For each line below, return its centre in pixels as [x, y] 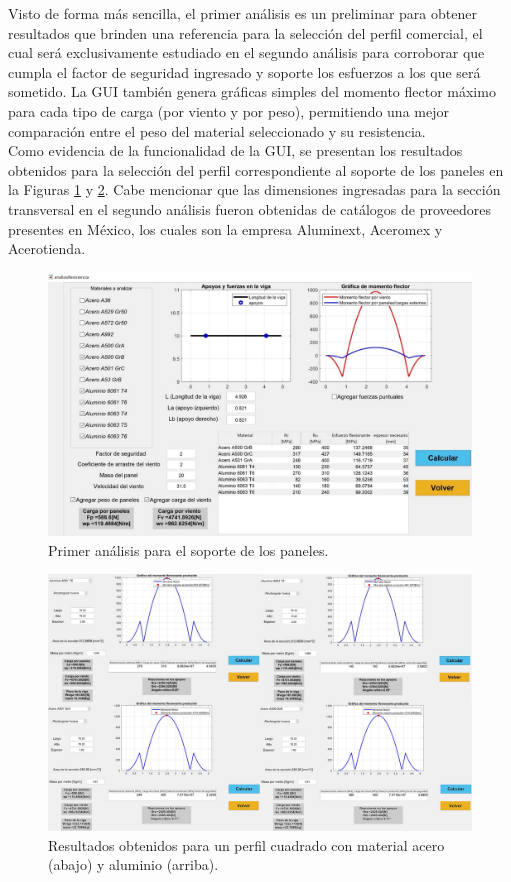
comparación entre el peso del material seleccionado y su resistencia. [217, 130]
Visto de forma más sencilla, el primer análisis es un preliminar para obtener [242, 13]
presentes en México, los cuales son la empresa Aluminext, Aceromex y [225, 228]
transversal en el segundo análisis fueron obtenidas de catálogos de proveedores [250, 208]
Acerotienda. [47, 248]
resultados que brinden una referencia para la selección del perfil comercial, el [245, 32]
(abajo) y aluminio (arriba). [133, 864]
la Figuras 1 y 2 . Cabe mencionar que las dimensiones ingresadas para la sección [254, 189]
